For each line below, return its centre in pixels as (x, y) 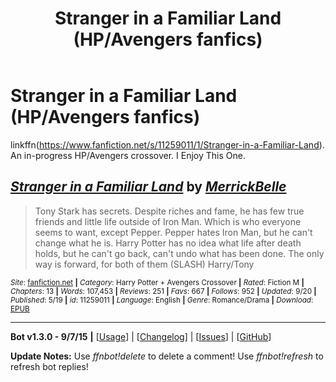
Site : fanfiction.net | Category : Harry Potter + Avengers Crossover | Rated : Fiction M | (157, 282)
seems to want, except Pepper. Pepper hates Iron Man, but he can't (173, 232)
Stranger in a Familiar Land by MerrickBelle (148, 187)
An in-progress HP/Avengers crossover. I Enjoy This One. (128, 155)
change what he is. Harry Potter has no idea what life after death (168, 243)
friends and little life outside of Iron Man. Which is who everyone (168, 221)
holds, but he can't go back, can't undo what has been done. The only (179, 253)
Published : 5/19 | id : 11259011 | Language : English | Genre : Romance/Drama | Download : (162, 300)
